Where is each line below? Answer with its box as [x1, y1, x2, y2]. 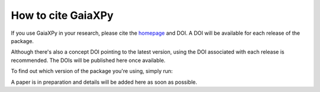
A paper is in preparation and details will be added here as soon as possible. [11, 78, 198, 86]
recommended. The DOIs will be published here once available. [11, 57, 166, 64]
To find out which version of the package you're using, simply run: [11, 68, 173, 75]
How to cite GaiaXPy [11, 9, 114, 22]
